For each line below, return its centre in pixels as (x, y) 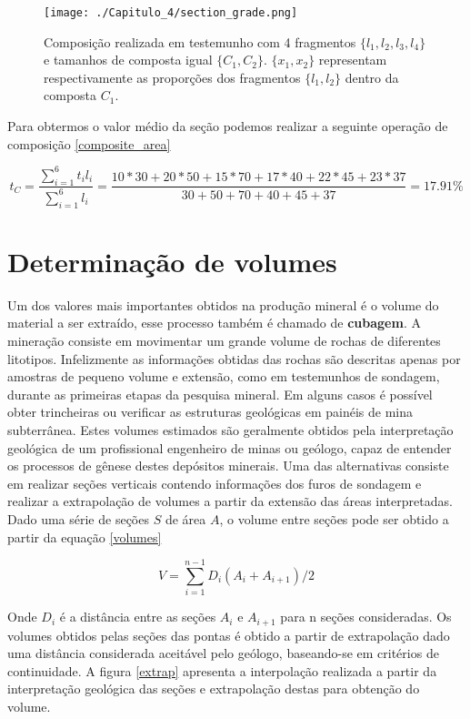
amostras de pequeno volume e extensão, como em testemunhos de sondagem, (224, 376)
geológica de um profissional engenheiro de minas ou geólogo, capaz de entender (230, 447)
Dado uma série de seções (78, 518)
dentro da (372, 77)
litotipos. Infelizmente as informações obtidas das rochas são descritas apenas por (234, 358)
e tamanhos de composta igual (128, 60)
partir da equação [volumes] (85, 537)
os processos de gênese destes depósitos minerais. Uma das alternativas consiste (228, 466)
